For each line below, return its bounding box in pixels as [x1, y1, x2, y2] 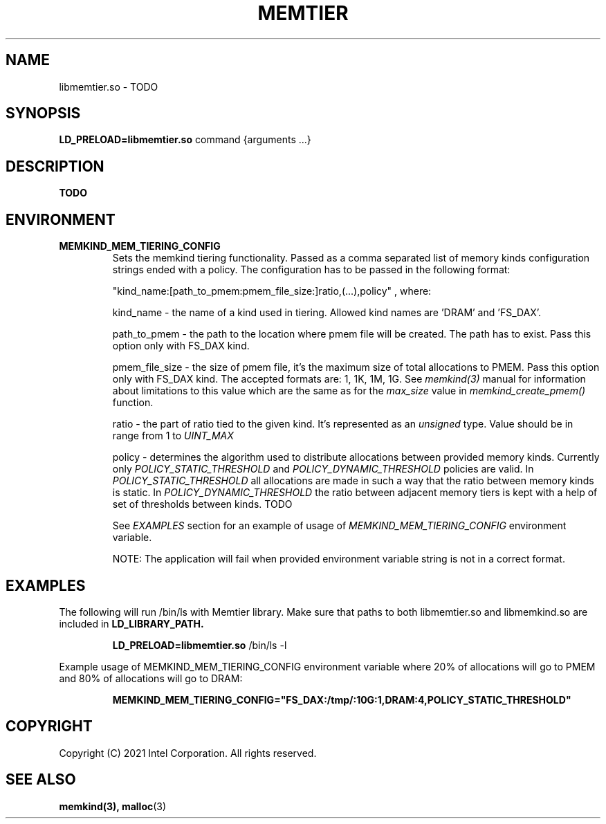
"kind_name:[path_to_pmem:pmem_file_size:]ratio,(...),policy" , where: [112, 285, 432, 297]
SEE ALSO [6, 771, 76, 789]
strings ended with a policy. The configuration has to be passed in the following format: [112, 264, 511, 276]
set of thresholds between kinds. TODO [112, 498, 293, 511]
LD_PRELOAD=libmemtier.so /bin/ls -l [112, 639, 287, 651]
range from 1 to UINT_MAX [112, 430, 234, 442]
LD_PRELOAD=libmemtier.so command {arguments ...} [59, 134, 311, 146]
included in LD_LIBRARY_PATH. [59, 617, 204, 630]
